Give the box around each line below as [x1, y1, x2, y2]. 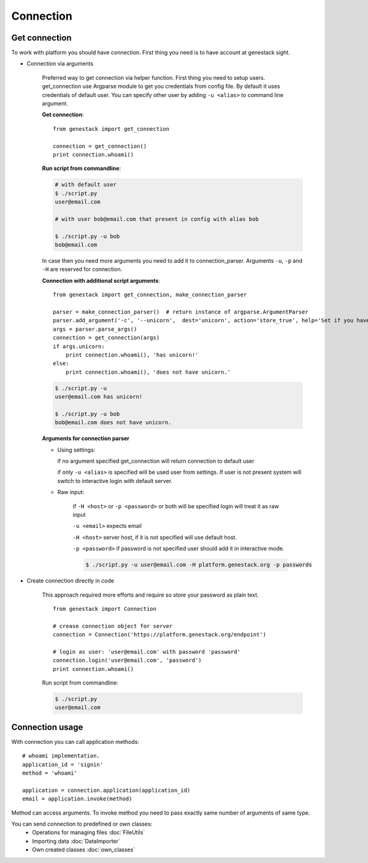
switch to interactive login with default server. [57, 477, 173, 484]
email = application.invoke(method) [22, 795, 132, 802]
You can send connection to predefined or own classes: [11, 820, 153, 828]
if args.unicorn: [53, 342, 105, 350]
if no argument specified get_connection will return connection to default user [57, 457, 255, 465]
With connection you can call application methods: [11, 738, 139, 745]
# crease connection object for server [53, 622, 173, 629]
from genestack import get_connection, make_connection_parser [53, 292, 247, 298]
